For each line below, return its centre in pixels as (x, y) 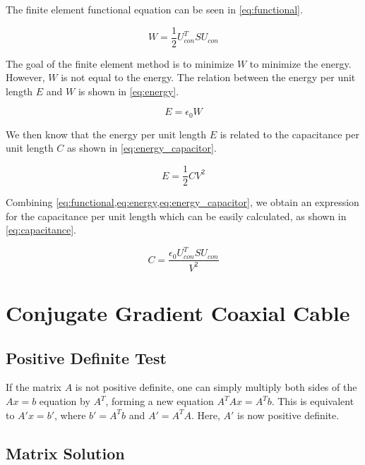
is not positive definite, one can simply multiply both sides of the (216, 387)
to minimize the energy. (300, 63)
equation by (65, 401)
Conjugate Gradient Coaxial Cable (178, 313)
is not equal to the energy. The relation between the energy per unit (208, 77)
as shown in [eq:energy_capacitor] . (142, 148)
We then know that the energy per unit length (106, 134)
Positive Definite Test (86, 357)
